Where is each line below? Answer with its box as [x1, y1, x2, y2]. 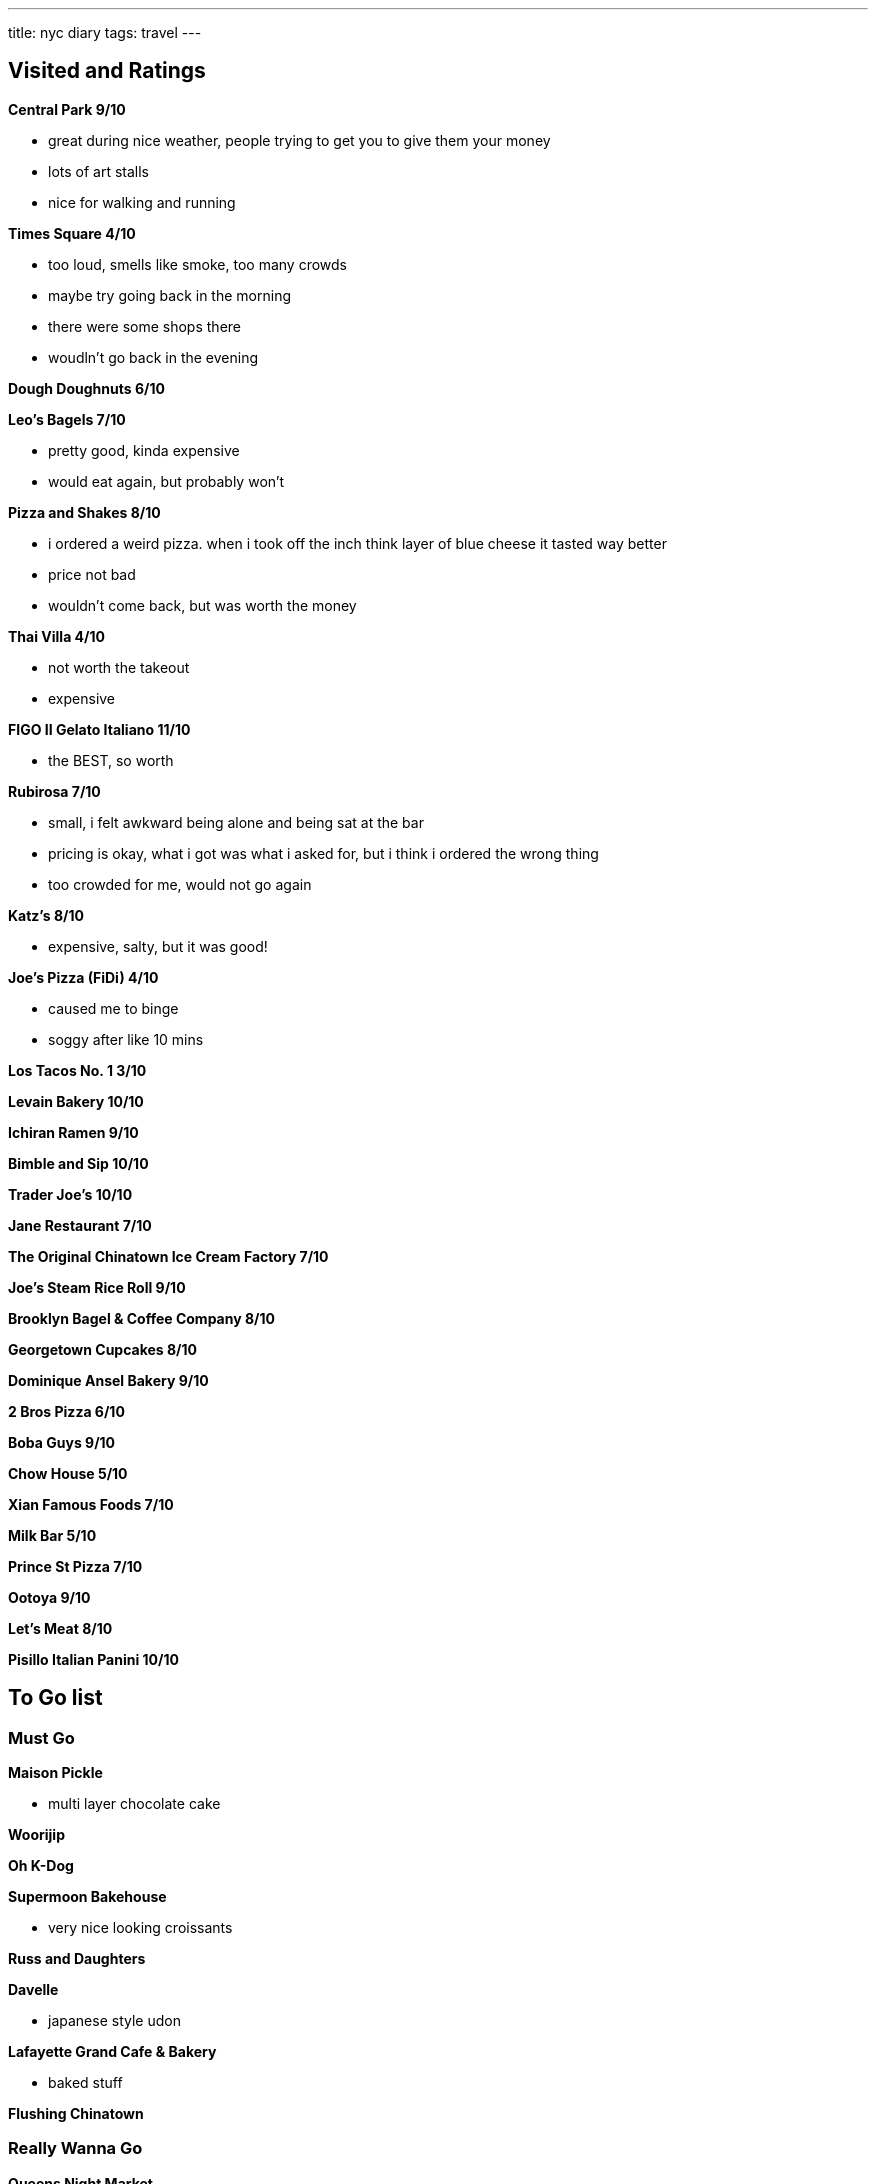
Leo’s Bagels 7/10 [8, 410, 126, 428]
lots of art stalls [48, 162, 150, 180]
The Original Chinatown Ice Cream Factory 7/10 [8, 1247, 329, 1265]
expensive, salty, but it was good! [48, 937, 268, 955]
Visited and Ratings [8, 58, 206, 84]
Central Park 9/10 [8, 100, 126, 118]
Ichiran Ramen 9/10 [8, 1123, 139, 1141]
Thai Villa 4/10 [8, 627, 105, 645]
